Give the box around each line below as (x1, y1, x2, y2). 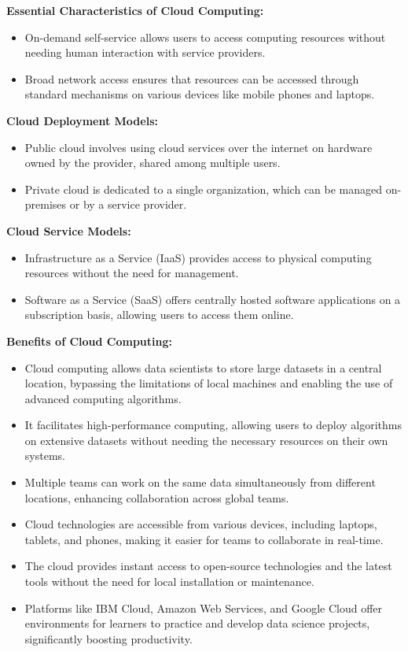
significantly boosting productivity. (24, 630, 193, 646)
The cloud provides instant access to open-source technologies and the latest (24, 558, 392, 574)
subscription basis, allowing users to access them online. (24, 306, 294, 323)
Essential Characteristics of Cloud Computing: (6, 2, 264, 18)
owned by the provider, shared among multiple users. (24, 154, 281, 171)
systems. (24, 447, 65, 464)
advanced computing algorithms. (24, 390, 182, 406)
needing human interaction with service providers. (24, 44, 266, 61)
